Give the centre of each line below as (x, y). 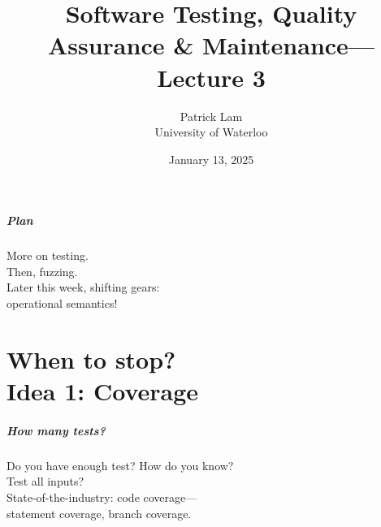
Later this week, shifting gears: (83, 287)
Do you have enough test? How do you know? (120, 465)
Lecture (201, 77)
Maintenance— (288, 45)
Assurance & (121, 45)
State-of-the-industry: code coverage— (102, 497)
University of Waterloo (211, 132)
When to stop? (91, 359)
